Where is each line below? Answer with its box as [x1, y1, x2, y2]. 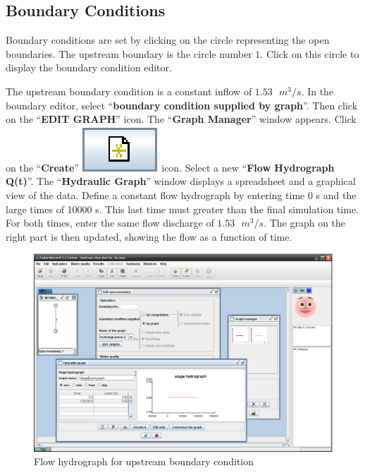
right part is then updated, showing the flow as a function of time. [6, 229, 292, 244]
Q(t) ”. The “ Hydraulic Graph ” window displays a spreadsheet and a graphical [6, 174, 356, 188]
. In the [301, 83, 334, 98]
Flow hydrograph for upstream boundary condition [34, 454, 254, 469]
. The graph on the [264, 215, 346, 230]
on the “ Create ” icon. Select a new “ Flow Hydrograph [6, 160, 335, 174]
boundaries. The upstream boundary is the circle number [6, 46, 252, 61]
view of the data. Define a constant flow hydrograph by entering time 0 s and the [6, 187, 357, 202]
